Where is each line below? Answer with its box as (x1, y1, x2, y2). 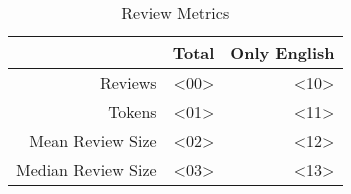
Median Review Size (16, 158, 157, 181)
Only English (230, 41, 335, 64)
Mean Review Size (29, 129, 157, 152)
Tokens (108, 100, 157, 123)
